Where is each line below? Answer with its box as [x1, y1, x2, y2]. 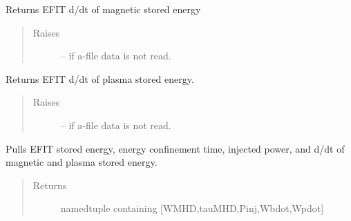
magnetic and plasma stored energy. [6, 155, 158, 169]
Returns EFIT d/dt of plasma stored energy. [6, 71, 194, 86]
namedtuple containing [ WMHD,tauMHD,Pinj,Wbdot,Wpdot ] [60, 201, 324, 215]
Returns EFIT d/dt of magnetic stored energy [6, 2, 201, 16]
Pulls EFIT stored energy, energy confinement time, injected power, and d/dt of [6, 141, 345, 155]
